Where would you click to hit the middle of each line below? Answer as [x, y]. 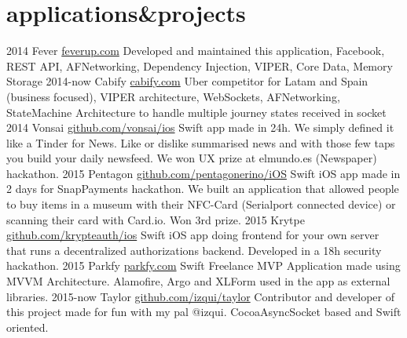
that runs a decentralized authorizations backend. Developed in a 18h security [194, 250]
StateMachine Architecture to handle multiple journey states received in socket [196, 112]
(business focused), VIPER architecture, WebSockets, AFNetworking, [173, 96]
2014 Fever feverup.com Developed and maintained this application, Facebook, [196, 51]
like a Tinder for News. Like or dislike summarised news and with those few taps [201, 142]
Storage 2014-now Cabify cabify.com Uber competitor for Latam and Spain [187, 81]
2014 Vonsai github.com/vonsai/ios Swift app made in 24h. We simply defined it [200, 127]
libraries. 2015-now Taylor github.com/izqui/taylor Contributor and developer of [200, 296]
